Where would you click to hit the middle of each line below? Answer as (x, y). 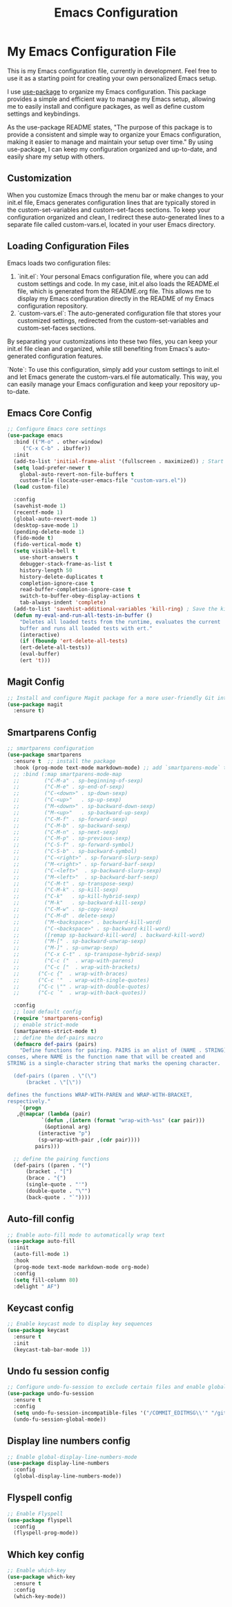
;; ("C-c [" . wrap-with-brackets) (77, 967)
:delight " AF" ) (37, 1286)
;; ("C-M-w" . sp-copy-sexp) (66, 909)
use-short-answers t (49, 557)
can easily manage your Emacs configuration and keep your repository (108, 384)
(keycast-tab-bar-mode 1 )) (52, 1349)
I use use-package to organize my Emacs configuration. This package (107, 91)
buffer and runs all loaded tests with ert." (86, 628)
